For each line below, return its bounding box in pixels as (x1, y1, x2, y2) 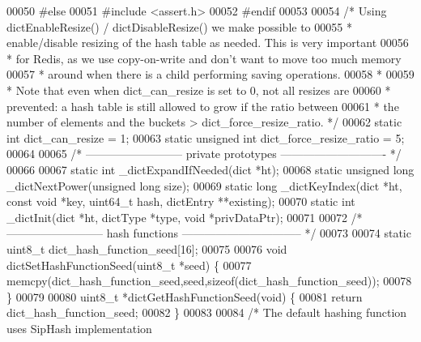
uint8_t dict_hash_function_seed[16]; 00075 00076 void (6, 240, 287, 257)
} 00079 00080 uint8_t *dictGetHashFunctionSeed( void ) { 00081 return (6, 288, 363, 305)
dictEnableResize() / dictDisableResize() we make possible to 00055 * (6, 18, 352, 35)
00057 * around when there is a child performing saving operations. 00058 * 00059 (6, 66, 415, 83)
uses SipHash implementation (6, 319, 152, 336)
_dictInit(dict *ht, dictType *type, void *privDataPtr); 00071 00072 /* (6, 208, 363, 225)
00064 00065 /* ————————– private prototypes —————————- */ (6, 145, 402, 162)
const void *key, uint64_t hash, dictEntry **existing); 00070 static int (6, 193, 355, 210)
